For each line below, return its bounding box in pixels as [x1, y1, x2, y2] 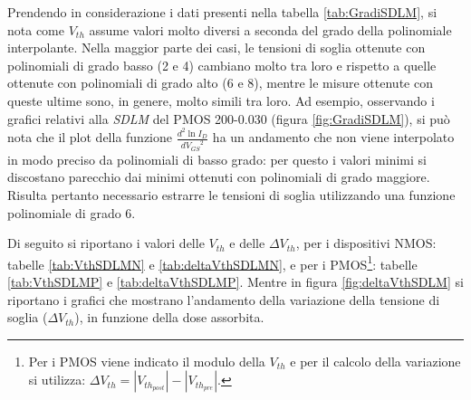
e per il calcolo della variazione [290, 351, 461, 370]
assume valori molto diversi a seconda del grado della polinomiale [89, 20, 452, 39]
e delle [229, 233, 265, 252]
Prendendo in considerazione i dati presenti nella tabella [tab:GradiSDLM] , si [7, 3, 437, 21]
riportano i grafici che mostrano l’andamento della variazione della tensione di [7, 290, 440, 309]
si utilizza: [28, 370, 86, 389]
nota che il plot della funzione [7, 128, 173, 147]
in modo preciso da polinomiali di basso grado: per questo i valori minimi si [7, 149, 427, 168]
